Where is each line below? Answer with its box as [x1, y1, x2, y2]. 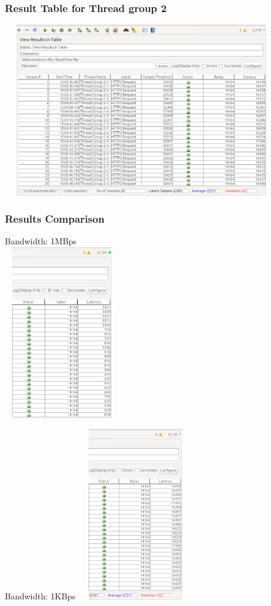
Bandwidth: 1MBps [5, 235, 77, 247]
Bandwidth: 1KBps [5, 590, 76, 602]
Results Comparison [5, 211, 105, 226]
